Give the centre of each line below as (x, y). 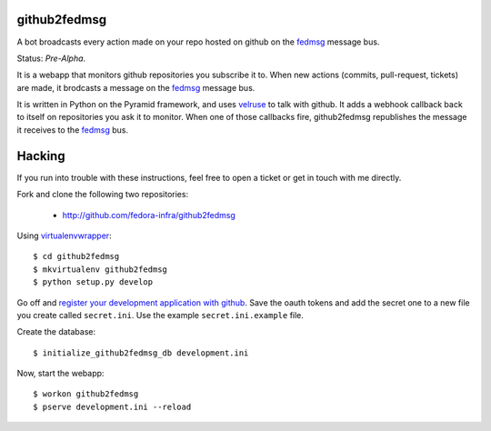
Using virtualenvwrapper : (65, 236)
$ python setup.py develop (93, 282)
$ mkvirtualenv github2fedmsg (100, 269)
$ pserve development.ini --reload (112, 406)
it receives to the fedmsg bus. (73, 130)
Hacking (41, 156)
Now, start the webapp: (60, 374)
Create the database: (56, 332)
